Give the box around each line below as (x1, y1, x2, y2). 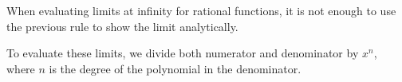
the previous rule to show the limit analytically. (6, 18, 238, 34)
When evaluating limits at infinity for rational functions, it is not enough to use (6, 2, 396, 18)
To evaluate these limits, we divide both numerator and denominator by (6, 45, 359, 61)
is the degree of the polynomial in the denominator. (49, 60, 301, 76)
